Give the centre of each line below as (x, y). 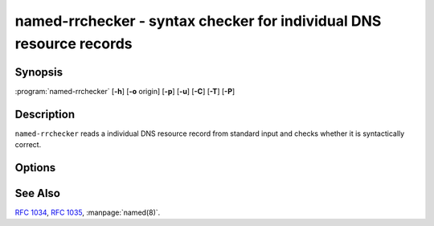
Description (45, 114)
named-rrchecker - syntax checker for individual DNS (198, 21)
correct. (28, 145)
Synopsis (39, 72)
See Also (37, 193)
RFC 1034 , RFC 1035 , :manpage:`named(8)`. (88, 212)
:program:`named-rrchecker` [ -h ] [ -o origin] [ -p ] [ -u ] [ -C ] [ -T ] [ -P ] (125, 91)
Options (35, 168)
